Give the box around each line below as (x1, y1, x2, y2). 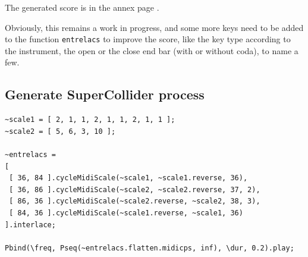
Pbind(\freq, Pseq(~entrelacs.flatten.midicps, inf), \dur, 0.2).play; (5, 243, 294, 252)
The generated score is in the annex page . (5, 1, 159, 13)
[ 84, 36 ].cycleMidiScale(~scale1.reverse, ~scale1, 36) (9, 208, 243, 217)
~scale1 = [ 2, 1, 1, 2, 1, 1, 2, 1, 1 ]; (5, 115, 175, 124)
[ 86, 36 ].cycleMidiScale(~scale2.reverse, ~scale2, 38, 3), (9, 197, 260, 206)
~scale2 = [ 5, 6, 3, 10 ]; (5, 127, 116, 136)
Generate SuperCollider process (5, 85, 205, 104)
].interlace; (5, 220, 56, 229)
